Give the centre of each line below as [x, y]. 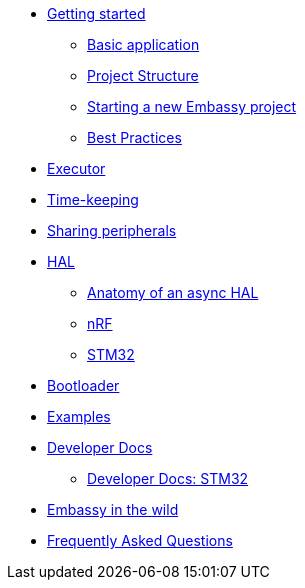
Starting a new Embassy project [192, 106]
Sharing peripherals [112, 230]
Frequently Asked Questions [140, 540]
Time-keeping [93, 199]
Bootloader [83, 385]
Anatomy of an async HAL [173, 292]
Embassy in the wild [113, 509]
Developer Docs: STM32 [168, 478]
